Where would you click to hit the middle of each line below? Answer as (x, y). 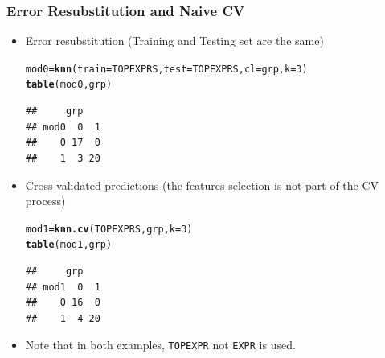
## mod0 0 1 (63, 127)
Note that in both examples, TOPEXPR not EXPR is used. (160, 345)
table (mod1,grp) (69, 245)
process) (45, 201)
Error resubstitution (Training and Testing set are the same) (174, 41)
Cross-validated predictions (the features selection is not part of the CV (202, 185)
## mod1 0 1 (63, 287)
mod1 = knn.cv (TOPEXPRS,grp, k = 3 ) (109, 229)
